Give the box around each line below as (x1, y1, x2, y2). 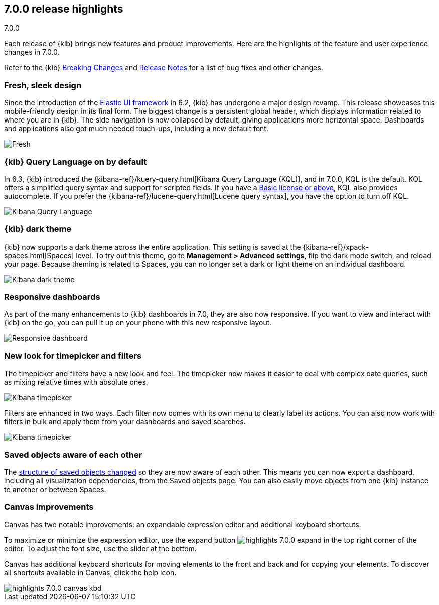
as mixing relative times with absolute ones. (4, 378, 148, 387)
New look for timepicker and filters (4, 350, 142, 361)
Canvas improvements (4, 502, 94, 512)
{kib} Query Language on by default (4, 156, 147, 167)
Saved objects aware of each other (4, 449, 142, 460)
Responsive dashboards (4, 292, 100, 302)
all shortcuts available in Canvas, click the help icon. (4, 568, 177, 577)
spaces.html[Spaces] (4, 251, 74, 260)
